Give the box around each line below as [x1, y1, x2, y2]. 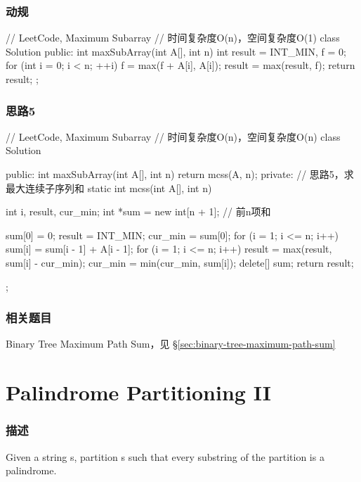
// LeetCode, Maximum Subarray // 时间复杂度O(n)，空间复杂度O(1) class [6, 30, 340, 45]
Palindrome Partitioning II [6, 378, 271, 407]
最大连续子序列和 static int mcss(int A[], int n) [6, 180, 212, 195]
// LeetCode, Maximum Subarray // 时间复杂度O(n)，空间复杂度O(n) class [6, 129, 341, 144]
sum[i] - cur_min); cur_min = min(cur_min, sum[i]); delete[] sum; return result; [6, 255, 354, 269]
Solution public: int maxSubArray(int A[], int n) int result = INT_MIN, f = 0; [6, 44, 346, 58]
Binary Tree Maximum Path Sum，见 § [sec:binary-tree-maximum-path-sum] [6, 336, 336, 351]
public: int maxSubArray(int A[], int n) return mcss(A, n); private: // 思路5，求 [6, 167, 354, 181]
